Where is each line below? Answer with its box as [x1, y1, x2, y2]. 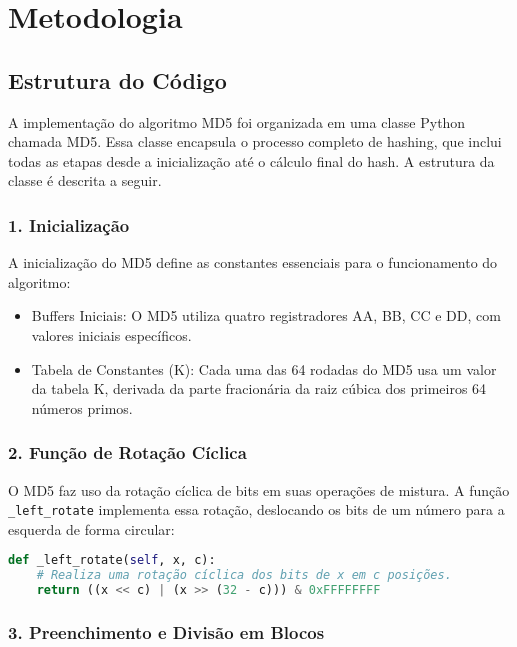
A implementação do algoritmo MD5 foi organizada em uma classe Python [8, 111, 466, 132]
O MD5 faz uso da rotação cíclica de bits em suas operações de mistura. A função [8, 479, 510, 500]
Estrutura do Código [8, 64, 227, 95]
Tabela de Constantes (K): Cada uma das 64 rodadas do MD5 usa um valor [31, 358, 497, 379]
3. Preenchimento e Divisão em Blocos [8, 619, 325, 644]
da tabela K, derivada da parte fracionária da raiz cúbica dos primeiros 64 [31, 378, 487, 399]
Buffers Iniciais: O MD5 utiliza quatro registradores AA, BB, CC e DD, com [31, 305, 501, 326]
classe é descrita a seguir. [8, 170, 162, 191]
